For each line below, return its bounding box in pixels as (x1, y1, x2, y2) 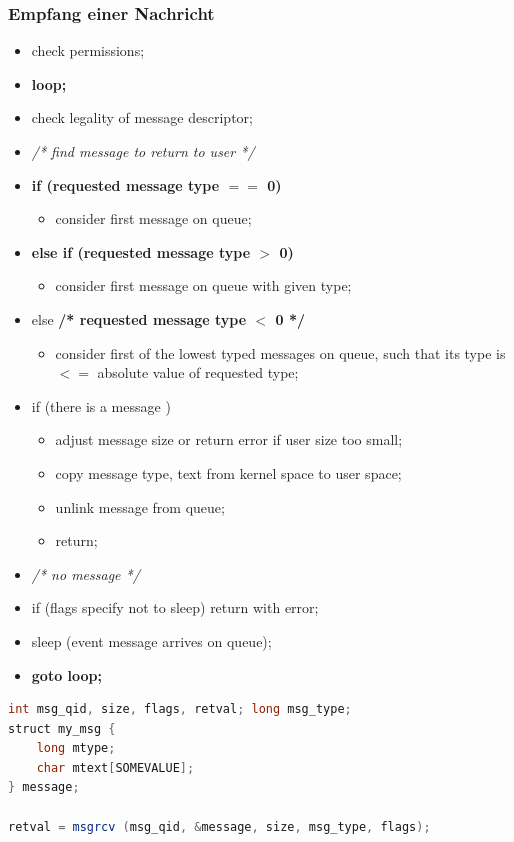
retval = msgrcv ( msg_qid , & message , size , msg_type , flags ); (8, 819, 431, 834)
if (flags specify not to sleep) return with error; (31, 597, 319, 618)
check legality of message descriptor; (31, 107, 253, 128)
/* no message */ (31, 563, 140, 584)
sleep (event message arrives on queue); (31, 630, 272, 651)
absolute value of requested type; (97, 362, 299, 383)
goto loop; (31, 664, 102, 685)
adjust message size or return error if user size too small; (55, 429, 403, 450)
